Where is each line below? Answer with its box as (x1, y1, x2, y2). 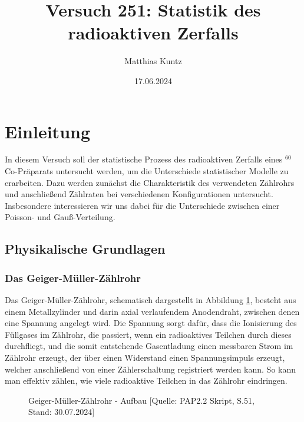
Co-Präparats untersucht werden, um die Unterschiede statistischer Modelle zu (5, 165, 289, 177)
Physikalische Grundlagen (5, 240, 166, 258)
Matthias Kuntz (124, 55, 182, 67)
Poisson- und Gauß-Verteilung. (5, 211, 115, 223)
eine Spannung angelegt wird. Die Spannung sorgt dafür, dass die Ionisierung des (5, 317, 297, 329)
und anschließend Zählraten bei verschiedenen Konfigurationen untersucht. (5, 188, 273, 200)
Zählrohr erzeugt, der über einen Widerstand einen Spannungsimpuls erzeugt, (5, 351, 285, 363)
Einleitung (5, 119, 91, 143)
